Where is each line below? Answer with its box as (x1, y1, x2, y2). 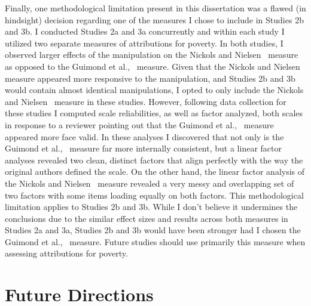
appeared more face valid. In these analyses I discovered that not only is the (5, 130, 284, 143)
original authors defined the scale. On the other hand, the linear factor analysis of (5, 165, 305, 178)
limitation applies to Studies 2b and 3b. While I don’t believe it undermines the (5, 200, 298, 213)
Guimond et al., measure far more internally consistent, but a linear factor (5, 142, 282, 154)
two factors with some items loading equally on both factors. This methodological (5, 188, 304, 201)
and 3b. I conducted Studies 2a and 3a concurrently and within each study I (5, 25, 285, 38)
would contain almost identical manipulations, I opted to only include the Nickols (5, 84, 304, 96)
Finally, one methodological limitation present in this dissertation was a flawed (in (5, 2, 306, 14)
